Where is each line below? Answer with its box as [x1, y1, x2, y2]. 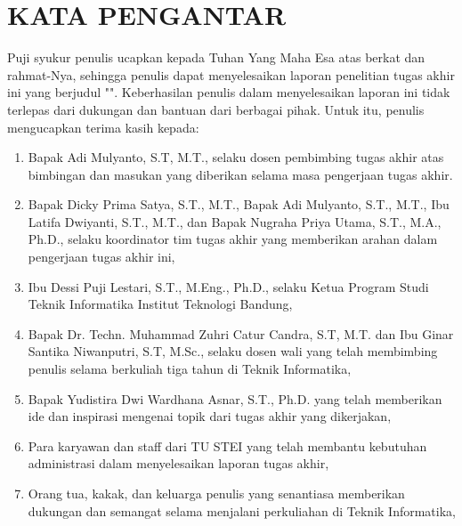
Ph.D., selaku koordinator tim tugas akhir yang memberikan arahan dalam [28, 230, 438, 248]
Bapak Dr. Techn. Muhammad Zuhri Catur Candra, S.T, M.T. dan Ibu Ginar [28, 324, 454, 343]
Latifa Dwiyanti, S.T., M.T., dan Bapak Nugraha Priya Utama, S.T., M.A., [28, 212, 442, 231]
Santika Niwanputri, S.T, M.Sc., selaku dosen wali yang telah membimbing [28, 342, 438, 360]
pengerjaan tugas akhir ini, [28, 247, 175, 266]
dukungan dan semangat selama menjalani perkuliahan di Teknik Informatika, [28, 501, 456, 520]
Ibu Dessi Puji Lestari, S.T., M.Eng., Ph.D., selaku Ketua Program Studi [28, 277, 429, 295]
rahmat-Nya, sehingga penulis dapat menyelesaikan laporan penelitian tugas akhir [7, 65, 455, 84]
